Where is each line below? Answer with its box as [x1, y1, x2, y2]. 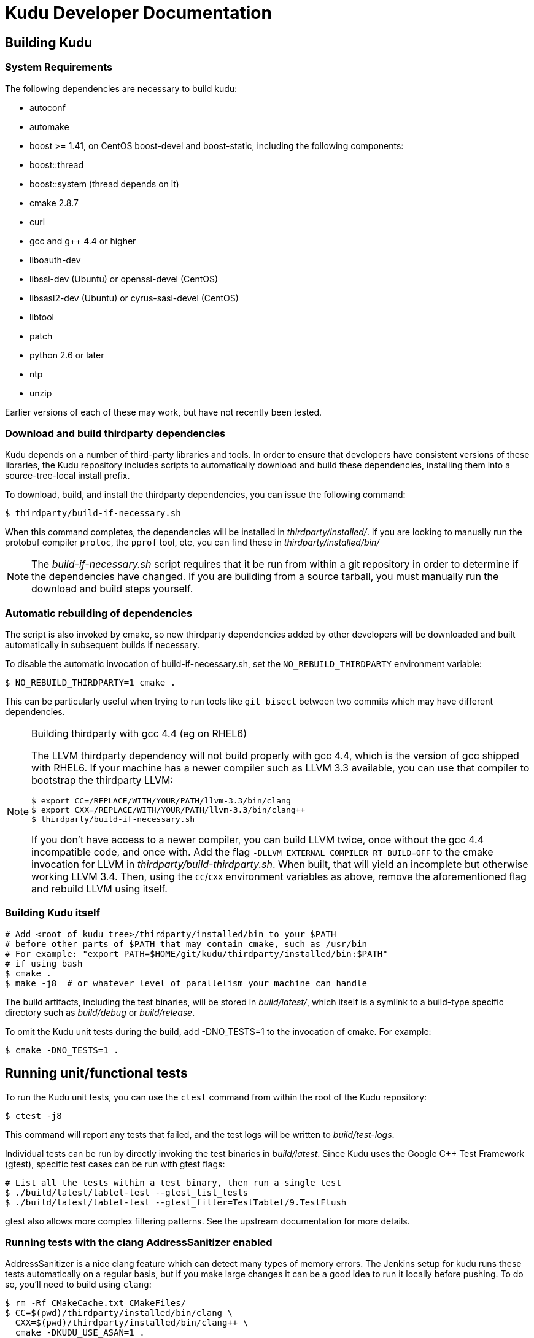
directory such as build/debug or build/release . [5, 1007, 195, 1018]
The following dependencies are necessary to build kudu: [5, 83, 238, 94]
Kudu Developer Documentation [5, 2, 272, 23]
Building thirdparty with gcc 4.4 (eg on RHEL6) [31, 727, 247, 740]
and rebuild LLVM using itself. [31, 883, 168, 895]
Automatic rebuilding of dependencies [5, 606, 193, 619]
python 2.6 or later [29, 349, 104, 360]
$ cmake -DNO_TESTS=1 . [5, 1045, 119, 1055]
